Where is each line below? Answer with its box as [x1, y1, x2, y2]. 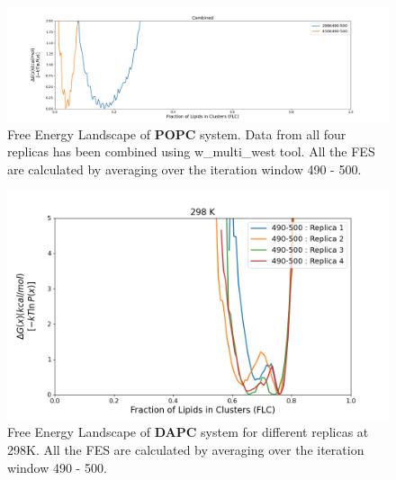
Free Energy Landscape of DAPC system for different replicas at [7, 422, 369, 441]
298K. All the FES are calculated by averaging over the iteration [7, 440, 364, 459]
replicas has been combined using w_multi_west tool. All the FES [7, 142, 375, 161]
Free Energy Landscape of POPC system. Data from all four [7, 124, 346, 143]
